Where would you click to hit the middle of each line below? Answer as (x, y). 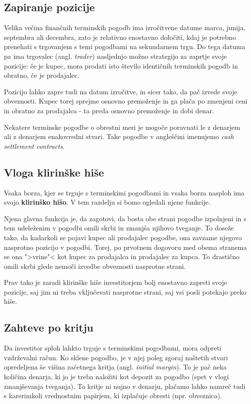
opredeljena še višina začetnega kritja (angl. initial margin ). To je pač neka (115, 367)
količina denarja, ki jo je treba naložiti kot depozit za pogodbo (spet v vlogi (117, 377)
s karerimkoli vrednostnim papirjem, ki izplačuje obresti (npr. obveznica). (113, 395)
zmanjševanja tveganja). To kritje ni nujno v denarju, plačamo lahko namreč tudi (125, 386)
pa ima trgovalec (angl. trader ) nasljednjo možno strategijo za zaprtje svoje (115, 56)
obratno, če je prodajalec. (42, 75)
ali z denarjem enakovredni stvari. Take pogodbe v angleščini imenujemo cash (119, 136)
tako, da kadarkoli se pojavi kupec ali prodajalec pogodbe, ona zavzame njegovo (123, 237)
